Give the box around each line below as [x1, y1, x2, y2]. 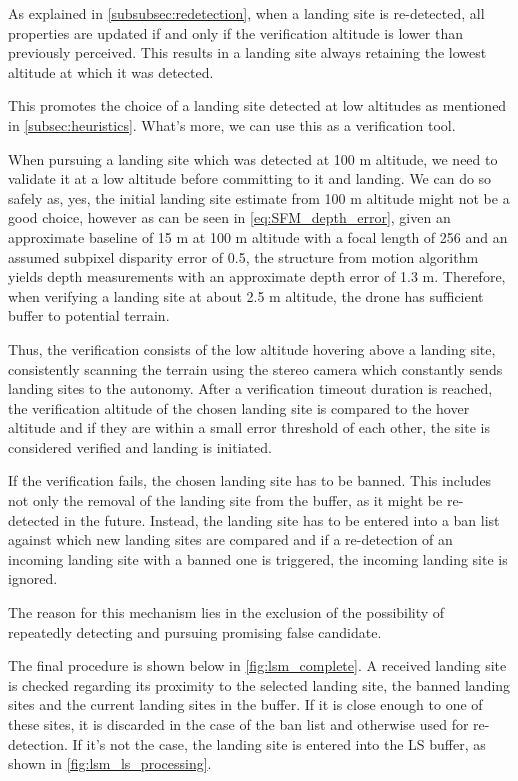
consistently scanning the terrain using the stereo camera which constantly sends [8, 358, 503, 379]
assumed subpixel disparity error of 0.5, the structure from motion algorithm [8, 246, 479, 267]
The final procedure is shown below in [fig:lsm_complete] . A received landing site [8, 655, 507, 676]
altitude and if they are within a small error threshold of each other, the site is [8, 417, 490, 438]
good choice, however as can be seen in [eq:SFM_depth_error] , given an [8, 207, 451, 228]
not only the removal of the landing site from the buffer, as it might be [8, 490, 443, 511]
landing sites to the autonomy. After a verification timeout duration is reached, [8, 378, 493, 399]
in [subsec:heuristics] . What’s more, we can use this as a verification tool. [8, 114, 456, 135]
